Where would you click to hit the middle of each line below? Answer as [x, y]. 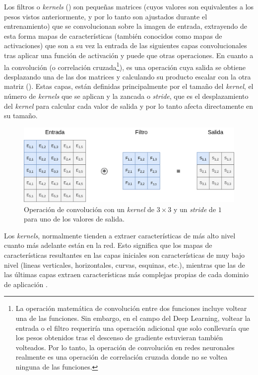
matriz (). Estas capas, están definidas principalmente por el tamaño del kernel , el [129, 86]
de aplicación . [26, 284]
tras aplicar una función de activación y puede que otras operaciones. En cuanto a [129, 55]
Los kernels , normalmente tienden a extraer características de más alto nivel [120, 235]
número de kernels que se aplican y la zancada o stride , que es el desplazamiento [126, 96]
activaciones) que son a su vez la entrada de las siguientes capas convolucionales [126, 45]
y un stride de [195, 209]
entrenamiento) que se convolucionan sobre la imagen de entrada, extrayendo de [126, 26]
